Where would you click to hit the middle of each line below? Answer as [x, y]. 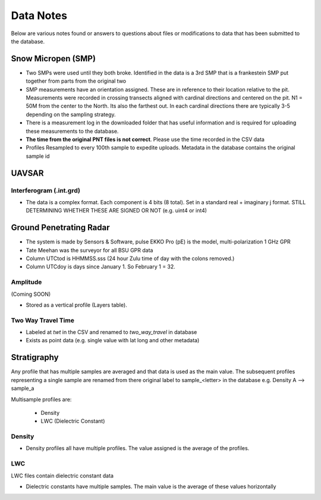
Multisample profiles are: [41, 399]
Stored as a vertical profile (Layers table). [76, 305]
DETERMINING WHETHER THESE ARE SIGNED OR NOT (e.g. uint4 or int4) [117, 211]
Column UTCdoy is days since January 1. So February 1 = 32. [100, 267]
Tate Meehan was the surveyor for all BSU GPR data [89, 250]
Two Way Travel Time [43, 320]
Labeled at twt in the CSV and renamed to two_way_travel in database [111, 332]
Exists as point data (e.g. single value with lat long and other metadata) [113, 340]
